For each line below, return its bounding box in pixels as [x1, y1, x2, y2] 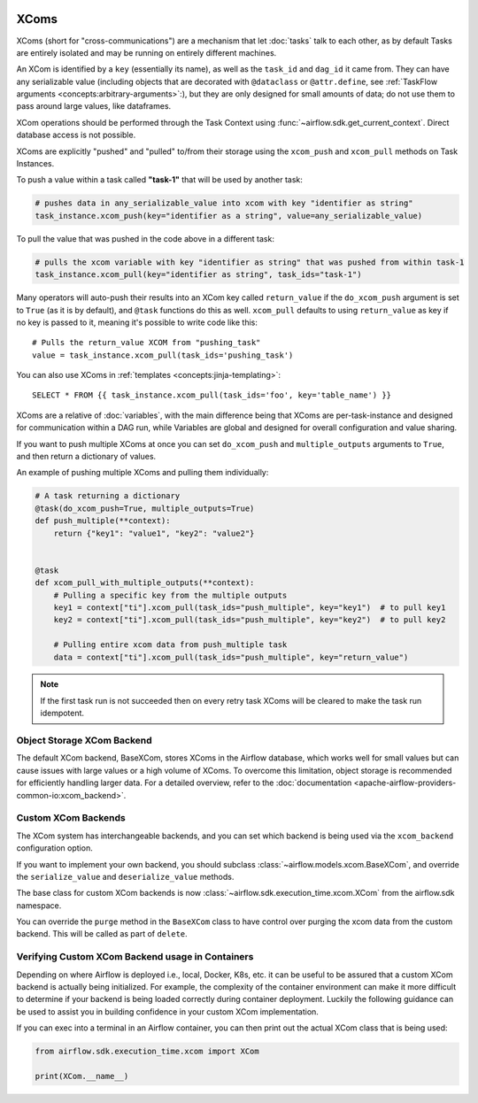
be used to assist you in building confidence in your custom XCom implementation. [16, 1006, 319, 1017]
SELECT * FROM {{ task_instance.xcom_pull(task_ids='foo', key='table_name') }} [32, 390, 392, 400]
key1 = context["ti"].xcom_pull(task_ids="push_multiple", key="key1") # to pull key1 [53, 602, 446, 613]
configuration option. [16, 843, 93, 853]
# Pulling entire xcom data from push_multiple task [53, 640, 288, 650]
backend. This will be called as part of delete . [16, 929, 188, 939]
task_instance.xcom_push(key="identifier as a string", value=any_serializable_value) [35, 211, 423, 220]
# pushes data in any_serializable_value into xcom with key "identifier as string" [35, 198, 413, 208]
